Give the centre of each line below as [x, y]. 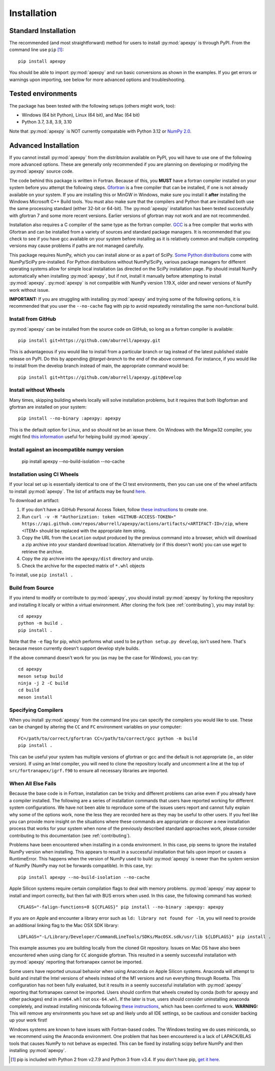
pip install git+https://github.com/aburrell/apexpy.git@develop [100, 377]
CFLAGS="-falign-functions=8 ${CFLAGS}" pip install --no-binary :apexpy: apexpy [121, 907]
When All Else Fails [33, 784]
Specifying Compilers [36, 710]
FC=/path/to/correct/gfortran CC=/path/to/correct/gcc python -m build [108, 738]
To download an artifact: [34, 501]
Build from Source [32, 588]
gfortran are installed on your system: [48, 407]
